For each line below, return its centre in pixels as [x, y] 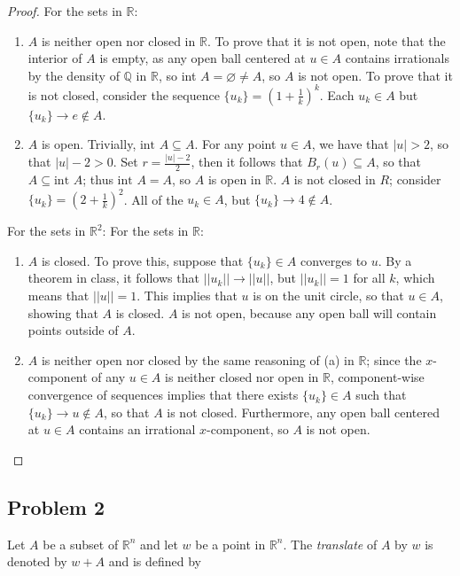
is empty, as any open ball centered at [203, 58]
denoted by [37, 561]
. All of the [153, 199]
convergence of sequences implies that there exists [163, 395]
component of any [77, 377]
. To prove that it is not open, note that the [326, 40]
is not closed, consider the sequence [124, 94]
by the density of [74, 75]
